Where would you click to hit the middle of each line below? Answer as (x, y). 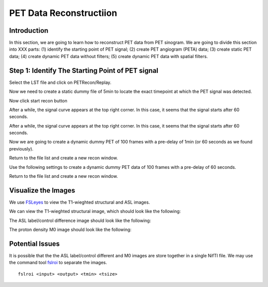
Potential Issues (34, 244)
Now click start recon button (38, 101)
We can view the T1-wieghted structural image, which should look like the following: (95, 212)
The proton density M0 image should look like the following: (70, 230)
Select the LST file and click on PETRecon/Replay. (60, 82)
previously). (21, 148)
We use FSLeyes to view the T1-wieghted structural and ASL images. (80, 202)
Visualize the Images (42, 190)
